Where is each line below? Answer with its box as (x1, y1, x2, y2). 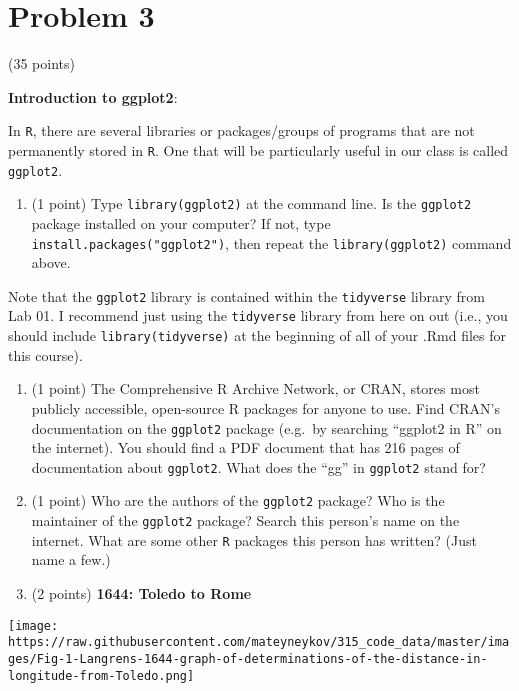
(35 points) (8, 53, 75, 74)
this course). (8, 344, 83, 365)
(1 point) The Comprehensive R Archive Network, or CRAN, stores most (31, 378, 480, 399)
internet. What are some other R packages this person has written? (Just (31, 529, 477, 550)
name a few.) (31, 549, 111, 570)
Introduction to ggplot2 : (8, 86, 178, 107)
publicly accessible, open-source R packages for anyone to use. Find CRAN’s (31, 397, 500, 418)
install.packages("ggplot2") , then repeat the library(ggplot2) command (31, 232, 512, 253)
